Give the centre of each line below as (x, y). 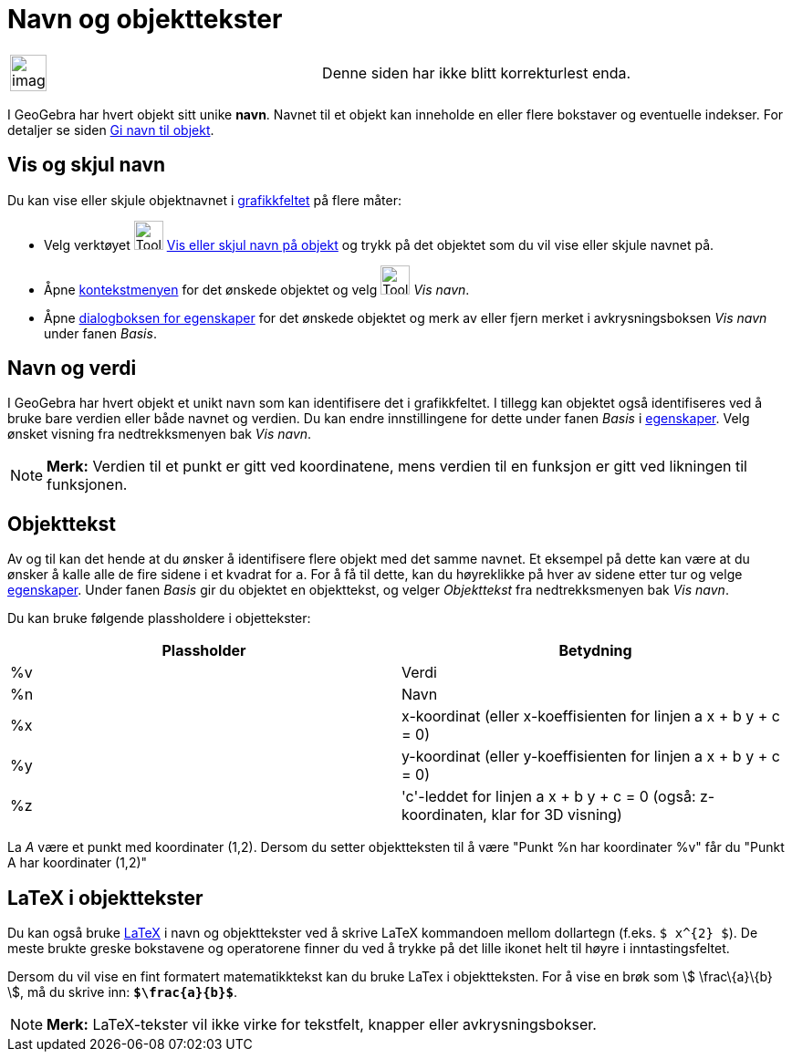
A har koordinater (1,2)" (78, 863)
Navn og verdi (72, 369)
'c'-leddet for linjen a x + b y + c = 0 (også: (549, 797)
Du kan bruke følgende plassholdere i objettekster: (159, 618)
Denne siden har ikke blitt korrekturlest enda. (477, 73)
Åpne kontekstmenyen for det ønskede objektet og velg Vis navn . (257, 289)
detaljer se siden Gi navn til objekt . (111, 130)
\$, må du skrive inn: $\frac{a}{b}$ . (122, 992)
